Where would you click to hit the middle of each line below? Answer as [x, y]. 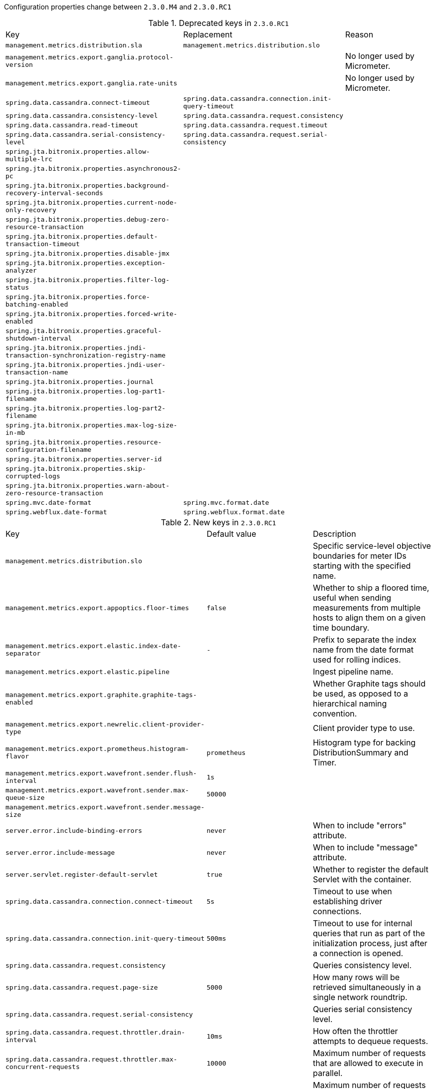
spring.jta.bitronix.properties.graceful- [84, 331]
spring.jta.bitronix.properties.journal [80, 382]
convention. [335, 714]
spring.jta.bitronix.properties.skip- [76, 469]
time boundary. [341, 628]
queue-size [25, 798]
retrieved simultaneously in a [367, 987]
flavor [17, 756]
